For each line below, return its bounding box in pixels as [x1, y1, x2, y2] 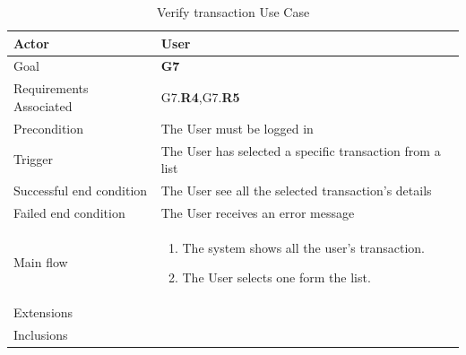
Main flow [13, 253, 68, 272]
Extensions [13, 303, 73, 322]
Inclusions [13, 325, 68, 343]
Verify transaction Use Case [156, 3, 310, 21]
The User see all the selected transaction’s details [160, 181, 432, 199]
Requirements [13, 79, 89, 98]
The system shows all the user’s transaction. [182, 238, 425, 256]
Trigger [13, 150, 54, 169]
